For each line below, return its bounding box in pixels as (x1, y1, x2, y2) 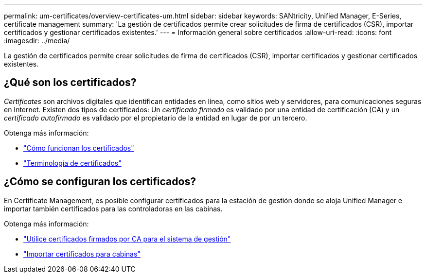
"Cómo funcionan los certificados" (23, 143, 134, 152)
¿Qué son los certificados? (4, 76, 137, 89)
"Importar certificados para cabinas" (23, 249, 141, 258)
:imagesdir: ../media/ (4, 36, 70, 45)
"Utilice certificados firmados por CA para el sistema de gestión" (23, 234, 231, 243)
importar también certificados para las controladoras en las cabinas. (4, 204, 223, 213)
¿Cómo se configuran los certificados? (4, 175, 196, 188)
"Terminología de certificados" (23, 158, 122, 167)
